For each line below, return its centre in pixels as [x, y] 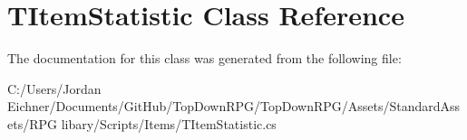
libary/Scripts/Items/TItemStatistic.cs [169, 123]
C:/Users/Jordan [54, 88]
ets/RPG [33, 123]
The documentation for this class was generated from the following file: [204, 58]
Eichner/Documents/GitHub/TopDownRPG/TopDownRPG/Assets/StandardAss [234, 106]
